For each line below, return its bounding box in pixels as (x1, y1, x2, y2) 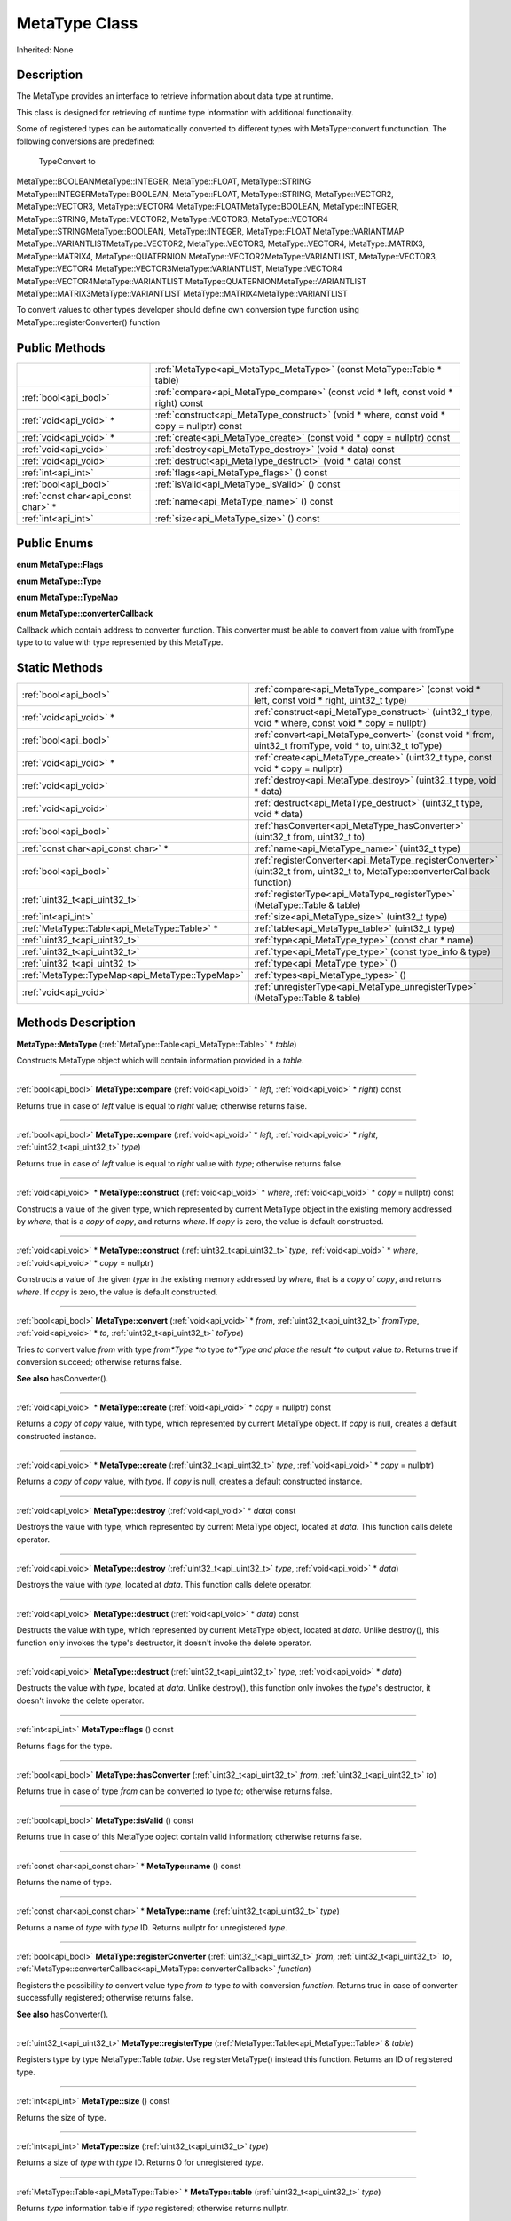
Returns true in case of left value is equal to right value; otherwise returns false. (16, 1100, 308, 1110)
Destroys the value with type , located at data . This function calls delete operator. (16, 1580, 312, 1590)
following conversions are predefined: (16, 136, 155, 147)
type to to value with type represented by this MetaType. (16, 637, 224, 648)
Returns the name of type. (16, 1876, 113, 1887)
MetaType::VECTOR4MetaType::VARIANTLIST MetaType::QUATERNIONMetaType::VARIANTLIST (16, 275, 367, 286)
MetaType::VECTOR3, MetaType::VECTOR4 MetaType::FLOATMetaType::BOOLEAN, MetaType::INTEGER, (16, 201, 399, 212)
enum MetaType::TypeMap (16, 592, 119, 602)
